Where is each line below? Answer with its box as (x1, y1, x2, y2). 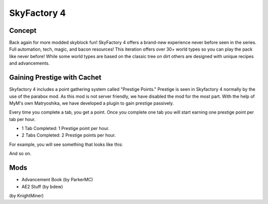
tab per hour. (9, 116, 36, 122)
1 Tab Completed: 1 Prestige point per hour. (21, 126, 110, 132)
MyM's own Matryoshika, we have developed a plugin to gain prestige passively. (9, 100, 174, 106)
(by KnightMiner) (9, 193, 44, 199)
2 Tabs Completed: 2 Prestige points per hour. (21, 132, 116, 138)
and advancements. (9, 60, 50, 67)
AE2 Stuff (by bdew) (21, 184, 63, 190)
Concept (9, 26, 37, 35)
